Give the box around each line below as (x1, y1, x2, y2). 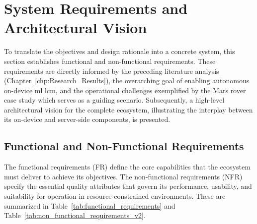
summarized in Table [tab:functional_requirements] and (4, 200, 175, 211)
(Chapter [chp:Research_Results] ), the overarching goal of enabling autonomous (4, 75, 250, 86)
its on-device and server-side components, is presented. (4, 114, 171, 124)
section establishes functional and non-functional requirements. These (4, 56, 216, 66)
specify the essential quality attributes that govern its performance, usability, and (4, 181, 252, 191)
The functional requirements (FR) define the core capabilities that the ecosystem (4, 162, 251, 172)
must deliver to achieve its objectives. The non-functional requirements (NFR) (4, 171, 243, 181)
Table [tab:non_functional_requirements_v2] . (4, 210, 146, 221)
